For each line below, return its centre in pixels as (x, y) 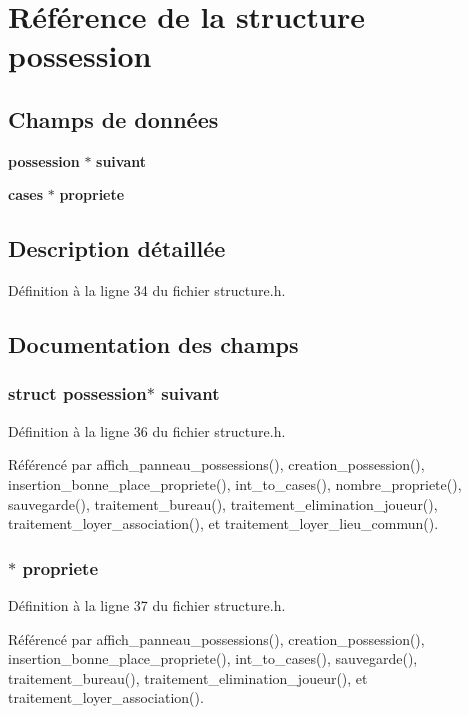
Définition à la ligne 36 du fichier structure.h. (147, 430)
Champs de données (113, 118)
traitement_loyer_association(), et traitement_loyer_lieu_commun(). (223, 523)
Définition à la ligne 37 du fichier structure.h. (147, 604)
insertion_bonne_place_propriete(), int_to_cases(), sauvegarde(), (213, 658)
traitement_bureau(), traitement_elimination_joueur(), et (188, 677)
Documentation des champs (153, 344)
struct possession (77, 393)
